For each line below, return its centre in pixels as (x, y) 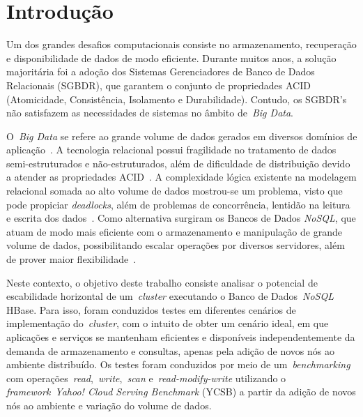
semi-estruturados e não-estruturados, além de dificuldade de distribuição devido (178, 163)
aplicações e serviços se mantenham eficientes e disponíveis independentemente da (181, 337)
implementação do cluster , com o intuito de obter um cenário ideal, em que (168, 323)
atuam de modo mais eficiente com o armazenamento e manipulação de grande (174, 231)
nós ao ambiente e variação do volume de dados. (109, 405)
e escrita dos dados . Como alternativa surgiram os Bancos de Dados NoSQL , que (181, 218)
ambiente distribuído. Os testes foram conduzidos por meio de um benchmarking (178, 364)
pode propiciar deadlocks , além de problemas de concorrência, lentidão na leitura (178, 204)
